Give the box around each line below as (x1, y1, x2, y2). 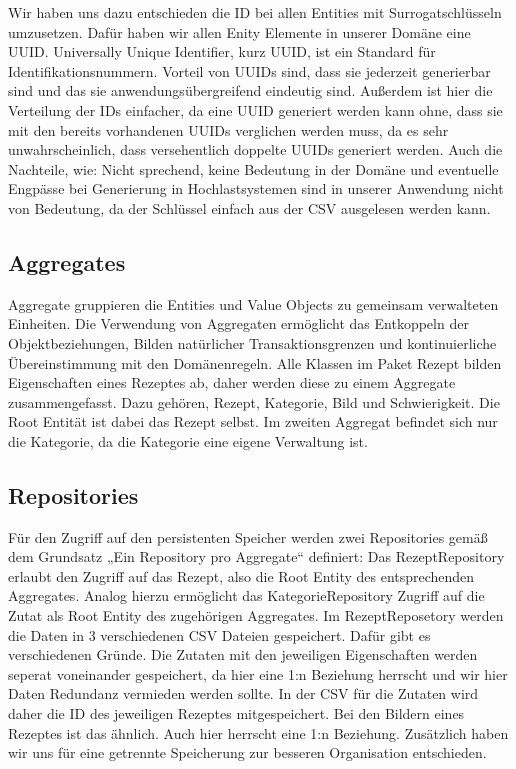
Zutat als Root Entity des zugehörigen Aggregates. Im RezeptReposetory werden (8, 605, 504, 626)
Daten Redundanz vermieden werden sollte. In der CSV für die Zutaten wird (8, 683, 479, 704)
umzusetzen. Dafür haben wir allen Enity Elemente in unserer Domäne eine (8, 21, 471, 42)
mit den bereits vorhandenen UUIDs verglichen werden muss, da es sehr (8, 119, 449, 140)
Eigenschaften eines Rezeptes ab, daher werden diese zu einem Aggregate (8, 372, 456, 393)
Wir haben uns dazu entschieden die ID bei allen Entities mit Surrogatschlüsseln (8, 2, 502, 22)
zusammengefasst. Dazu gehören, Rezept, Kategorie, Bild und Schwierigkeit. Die (8, 391, 500, 412)
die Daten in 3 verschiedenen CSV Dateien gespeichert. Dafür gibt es (8, 624, 431, 645)
